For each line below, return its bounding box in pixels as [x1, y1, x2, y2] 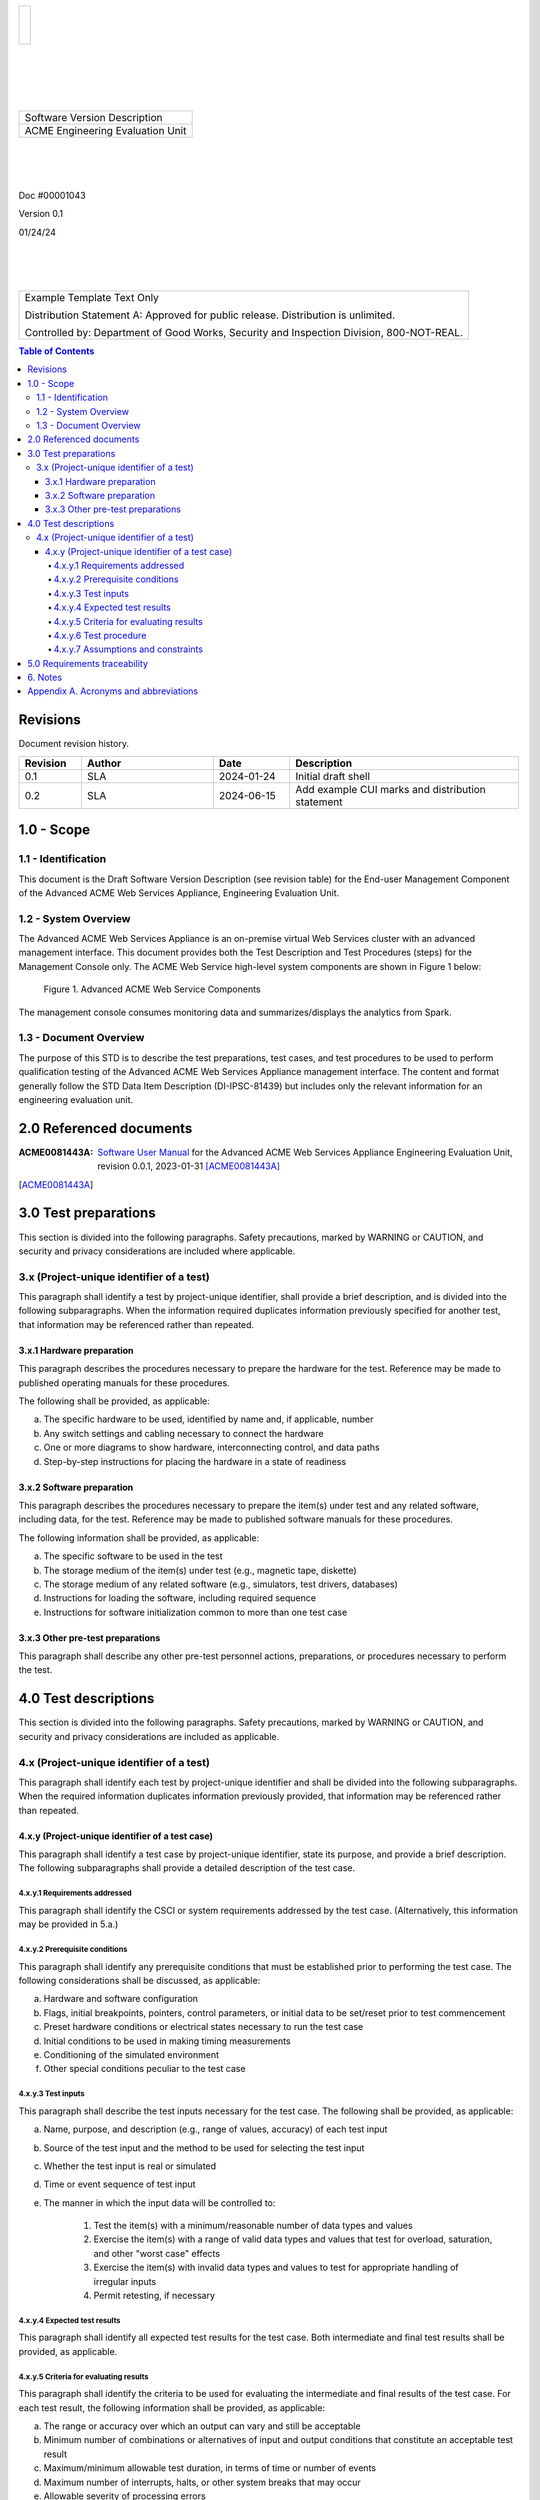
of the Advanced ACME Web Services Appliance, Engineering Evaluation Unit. [18, 886, 340, 899]
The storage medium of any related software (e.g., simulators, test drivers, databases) [43, 1578, 399, 1590]
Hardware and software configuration [43, 1993, 199, 2005]
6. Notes [27, 671, 63, 684]
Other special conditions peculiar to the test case [43, 2063, 246, 2075]
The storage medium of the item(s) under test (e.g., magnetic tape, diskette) [43, 1564, 357, 1576]
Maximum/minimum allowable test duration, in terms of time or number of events [43, 2462, 377, 2474]
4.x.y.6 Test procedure [53, 629, 147, 641]
